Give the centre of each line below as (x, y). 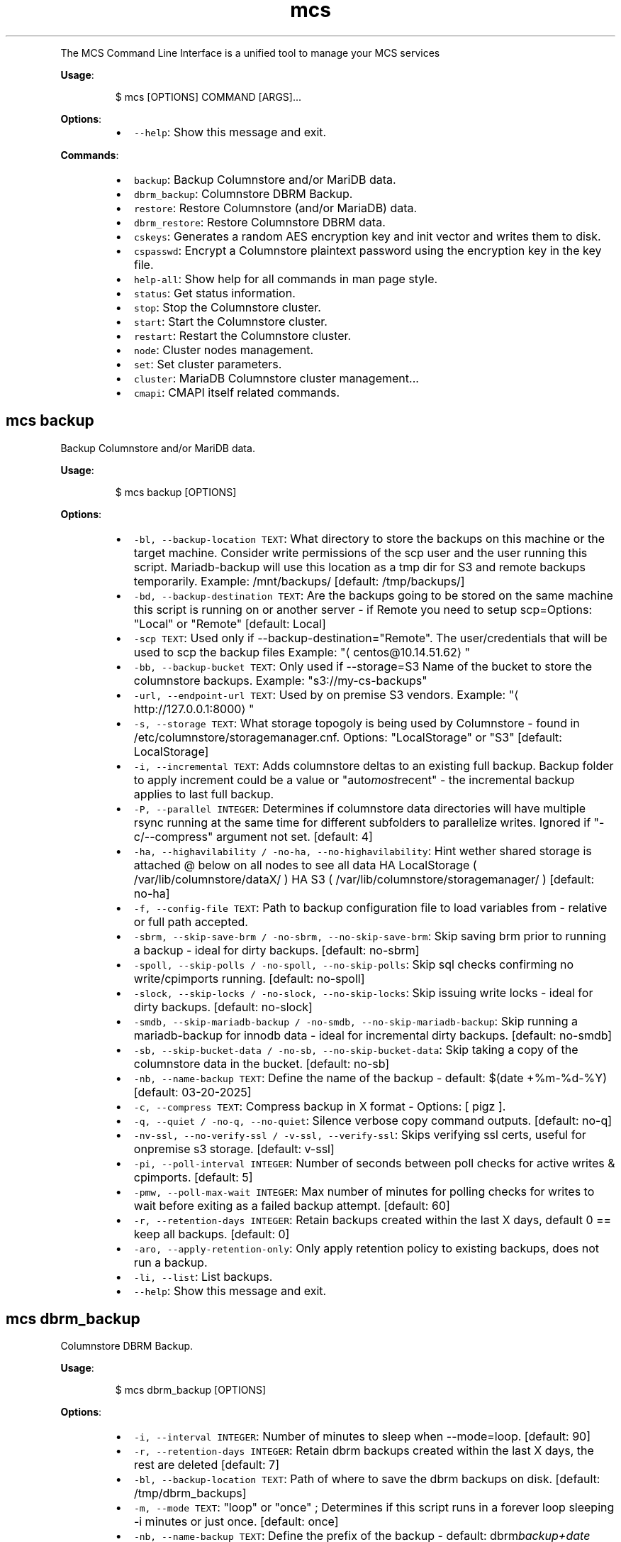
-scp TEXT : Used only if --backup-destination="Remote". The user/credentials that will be (370, 638)
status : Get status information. (214, 293)
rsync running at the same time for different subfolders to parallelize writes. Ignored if (362, 822)
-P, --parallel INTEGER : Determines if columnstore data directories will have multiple (359, 808)
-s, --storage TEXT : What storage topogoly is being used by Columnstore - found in (357, 723)
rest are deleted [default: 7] (206, 1465)
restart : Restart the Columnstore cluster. (242, 335)
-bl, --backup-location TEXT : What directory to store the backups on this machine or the (369, 538)
